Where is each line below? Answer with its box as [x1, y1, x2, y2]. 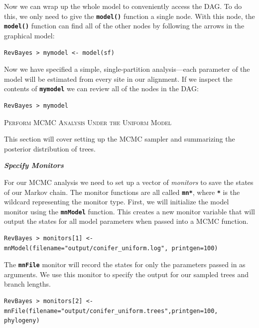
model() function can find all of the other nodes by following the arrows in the [4, 20, 245, 31]
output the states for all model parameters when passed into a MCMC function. [4, 216, 249, 226]
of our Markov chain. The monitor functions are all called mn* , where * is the [4, 186, 240, 197]
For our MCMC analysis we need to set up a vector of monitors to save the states [4, 176, 254, 187]
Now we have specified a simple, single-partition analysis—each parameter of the [4, 64, 250, 74]
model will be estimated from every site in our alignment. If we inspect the [4, 73, 233, 84]
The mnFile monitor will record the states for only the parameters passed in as [4, 259, 246, 270]
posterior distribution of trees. [4, 143, 96, 154]
